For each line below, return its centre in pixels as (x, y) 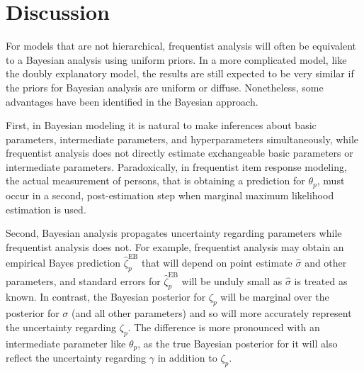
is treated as (321, 280)
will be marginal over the (275, 297)
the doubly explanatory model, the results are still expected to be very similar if (180, 73)
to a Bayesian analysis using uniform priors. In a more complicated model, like (176, 59)
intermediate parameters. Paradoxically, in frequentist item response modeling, (176, 166)
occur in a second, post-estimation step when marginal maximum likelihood (170, 195)
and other (326, 263)
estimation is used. (46, 209)
